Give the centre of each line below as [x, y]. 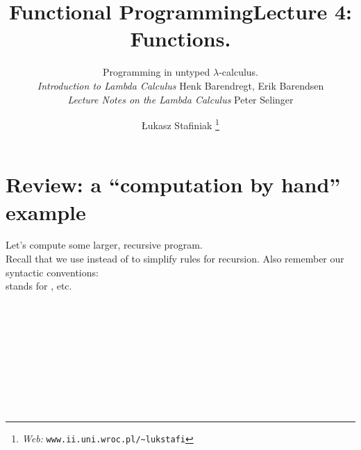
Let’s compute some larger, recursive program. [104, 245]
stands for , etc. [39, 286]
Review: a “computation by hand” [173, 184]
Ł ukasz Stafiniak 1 [180, 124]
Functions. [180, 39]
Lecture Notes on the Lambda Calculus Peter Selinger [180, 99]
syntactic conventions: [52, 272]
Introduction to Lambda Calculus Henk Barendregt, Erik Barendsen [180, 85]
